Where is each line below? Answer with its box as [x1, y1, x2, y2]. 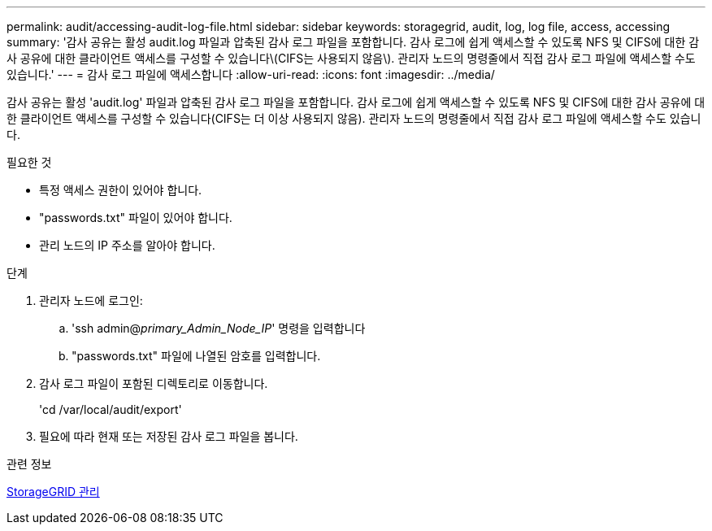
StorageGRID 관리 [7, 485, 100, 498]
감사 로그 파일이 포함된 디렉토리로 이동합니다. [39, 376, 268, 390]
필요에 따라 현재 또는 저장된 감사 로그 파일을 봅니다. [39, 429, 298, 443]
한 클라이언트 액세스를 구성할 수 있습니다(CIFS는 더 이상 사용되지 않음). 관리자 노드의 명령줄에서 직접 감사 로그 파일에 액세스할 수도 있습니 [7, 111, 701, 125]
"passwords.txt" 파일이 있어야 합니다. [39, 211, 232, 224]
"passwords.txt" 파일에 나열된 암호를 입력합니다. [72, 349, 321, 363]
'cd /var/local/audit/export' [39, 403, 182, 416]
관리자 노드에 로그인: [39, 294, 143, 307]
